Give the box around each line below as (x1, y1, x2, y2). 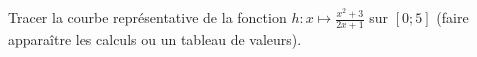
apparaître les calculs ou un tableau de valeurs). (8, 28, 302, 49)
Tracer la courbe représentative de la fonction (8, 7, 287, 27)
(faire (436, 7, 469, 27)
